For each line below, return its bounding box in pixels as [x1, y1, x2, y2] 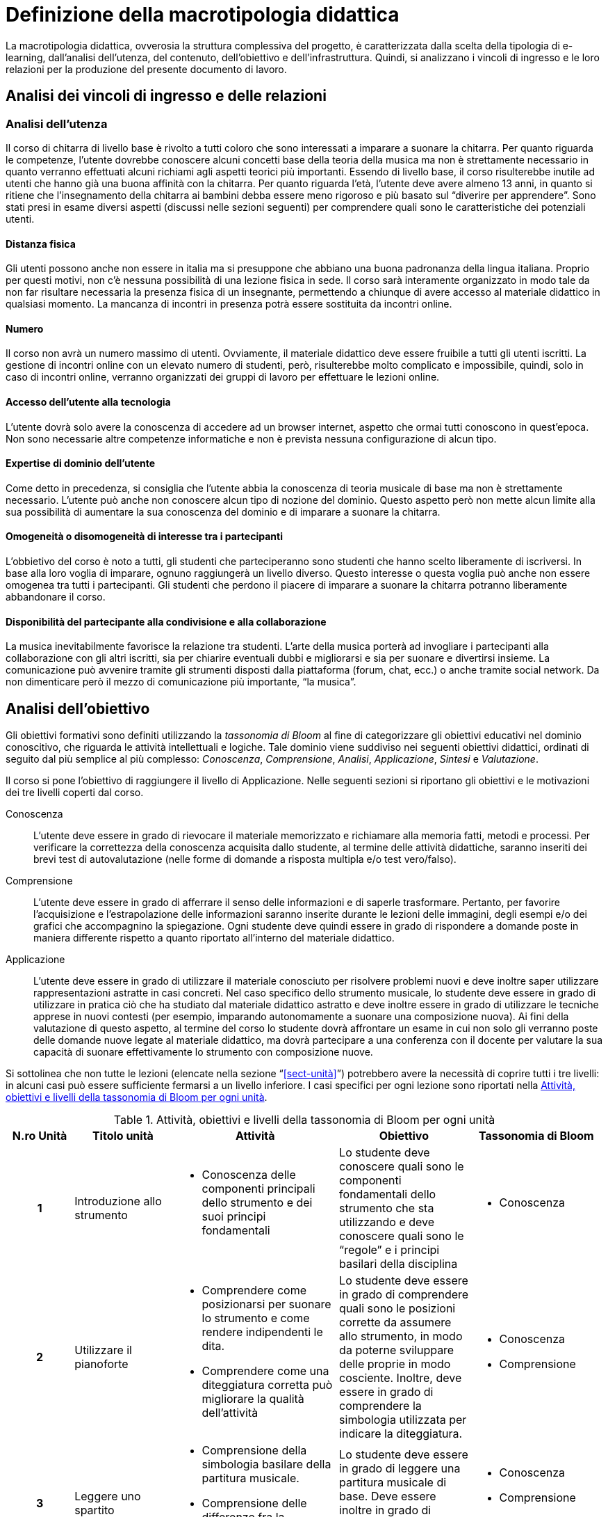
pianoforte [74, 1357, 129, 1372]
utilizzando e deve [339, 1215, 435, 1230]
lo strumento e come [202, 1311, 310, 1326]
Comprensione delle [202, 1496, 307, 1511]
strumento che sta [339, 1201, 434, 1216]
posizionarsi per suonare [202, 1297, 331, 1312]
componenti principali [202, 1182, 315, 1196]
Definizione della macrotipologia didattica [6, 3, 400, 26]
